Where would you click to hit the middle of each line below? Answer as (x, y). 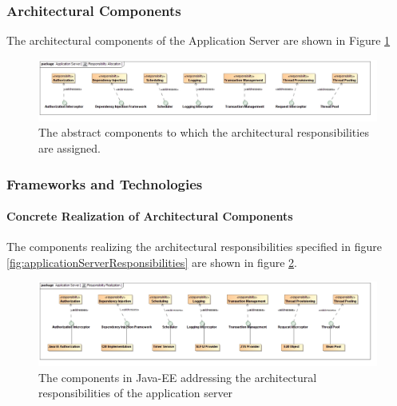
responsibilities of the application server (136, 393)
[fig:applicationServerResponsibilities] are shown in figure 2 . (152, 262)
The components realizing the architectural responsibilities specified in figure (194, 247)
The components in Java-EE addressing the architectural (178, 377)
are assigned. (69, 148)
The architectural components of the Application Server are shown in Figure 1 (198, 40)
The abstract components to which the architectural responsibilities (204, 132)
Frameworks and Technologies (105, 183)
